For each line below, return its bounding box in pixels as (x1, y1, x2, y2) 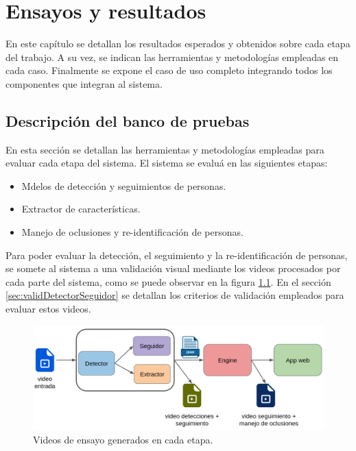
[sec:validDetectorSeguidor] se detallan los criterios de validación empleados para (5, 288, 344, 302)
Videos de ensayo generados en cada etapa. (33, 432, 213, 446)
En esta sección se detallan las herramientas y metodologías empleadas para (5, 142, 324, 156)
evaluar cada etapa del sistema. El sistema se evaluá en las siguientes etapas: (5, 156, 328, 170)
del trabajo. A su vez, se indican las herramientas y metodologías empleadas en (5, 49, 339, 64)
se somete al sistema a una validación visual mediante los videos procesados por (5, 261, 341, 276)
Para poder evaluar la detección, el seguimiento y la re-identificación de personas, (5, 247, 348, 262)
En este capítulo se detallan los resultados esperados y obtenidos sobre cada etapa (5, 36, 351, 51)
